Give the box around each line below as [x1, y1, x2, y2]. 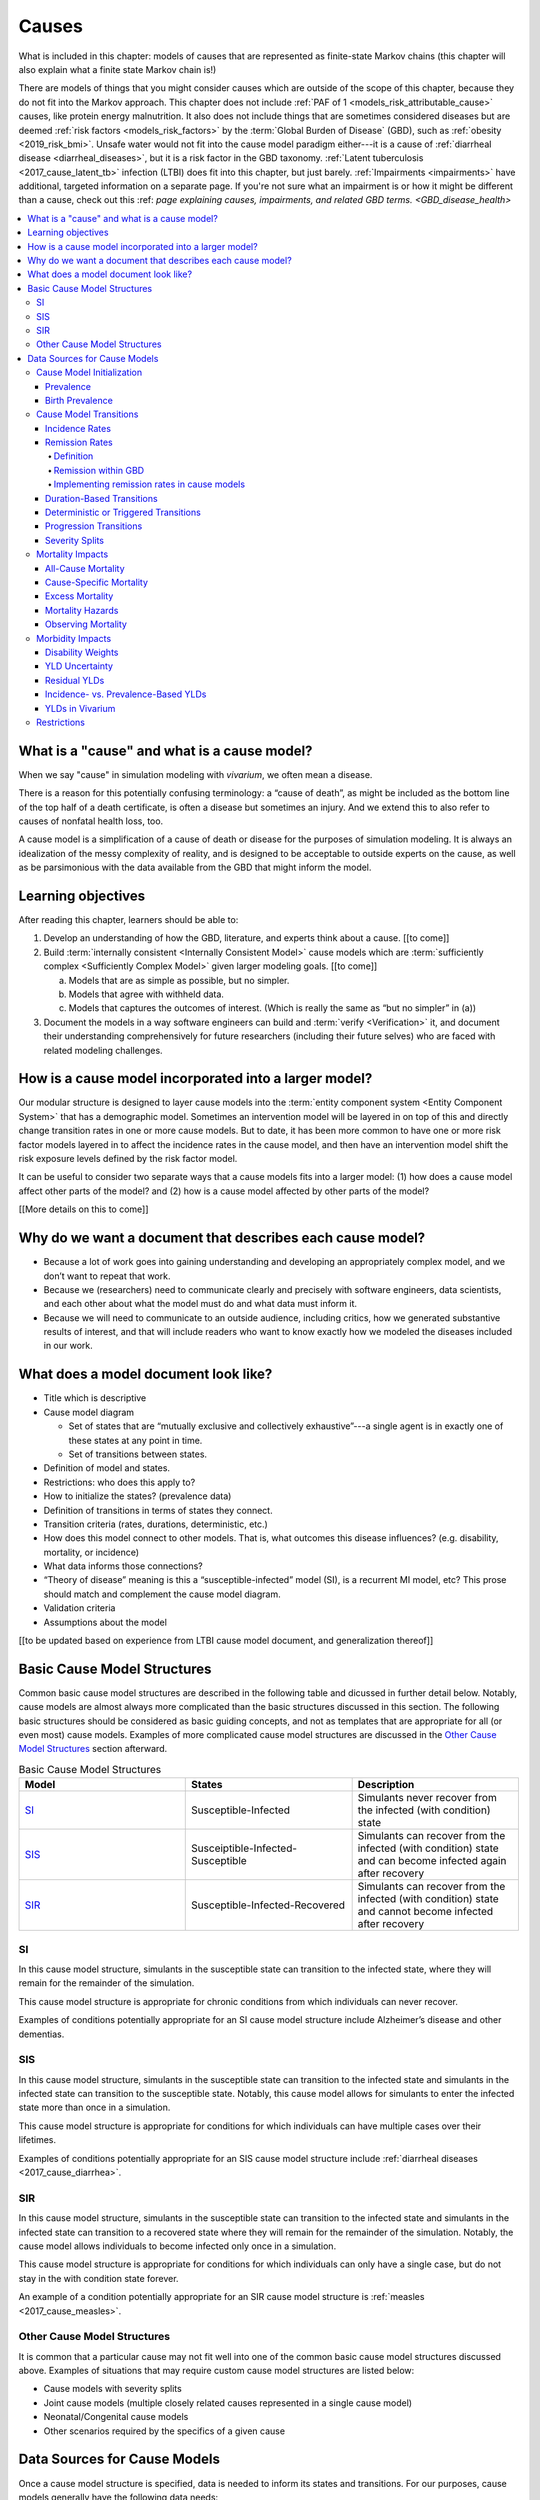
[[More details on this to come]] [18, 1203, 149, 1215]
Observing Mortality [45, 618, 127, 630]
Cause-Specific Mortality [45, 576, 149, 588]
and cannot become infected [357, 1905, 494, 1919]
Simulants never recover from [357, 1791, 497, 1805]
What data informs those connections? [43, 1560, 204, 1572]
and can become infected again [357, 1854, 507, 1868]
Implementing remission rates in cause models [53, 478, 245, 490]
